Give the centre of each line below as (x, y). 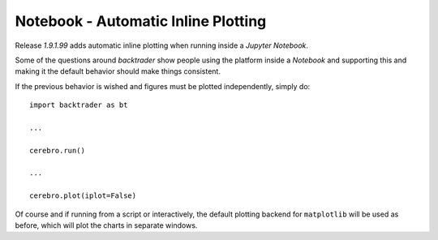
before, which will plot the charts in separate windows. (106, 225)
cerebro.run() (57, 150)
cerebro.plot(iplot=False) (83, 196)
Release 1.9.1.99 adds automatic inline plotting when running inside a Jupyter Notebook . (161, 45)
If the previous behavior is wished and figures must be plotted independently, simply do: (163, 86)
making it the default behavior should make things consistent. (118, 71)
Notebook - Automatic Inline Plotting (141, 21)
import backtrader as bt (79, 105)
